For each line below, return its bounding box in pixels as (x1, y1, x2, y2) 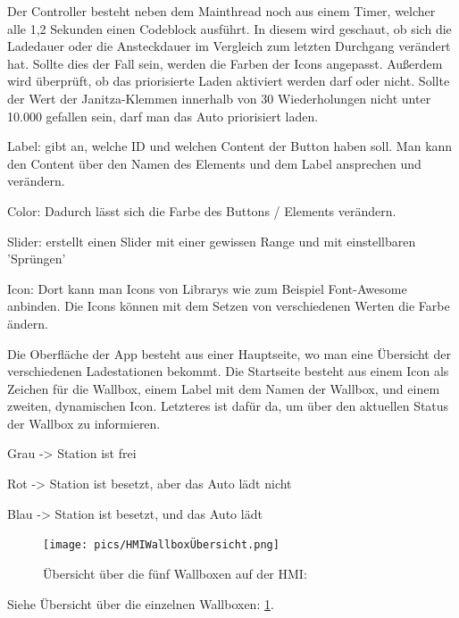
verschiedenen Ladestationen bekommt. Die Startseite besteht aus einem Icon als (7, 362, 449, 380)
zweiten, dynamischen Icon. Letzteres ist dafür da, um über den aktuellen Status (7, 397, 449, 415)
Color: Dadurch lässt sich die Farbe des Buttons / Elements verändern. (7, 201, 396, 220)
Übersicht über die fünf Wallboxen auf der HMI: (43, 564, 307, 582)
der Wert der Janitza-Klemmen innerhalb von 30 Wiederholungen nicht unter (7, 88, 431, 107)
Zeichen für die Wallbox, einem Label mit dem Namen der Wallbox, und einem (7, 379, 440, 397)
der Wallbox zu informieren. (7, 413, 161, 432)
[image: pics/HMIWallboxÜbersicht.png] (43, 539, 280, 552)
